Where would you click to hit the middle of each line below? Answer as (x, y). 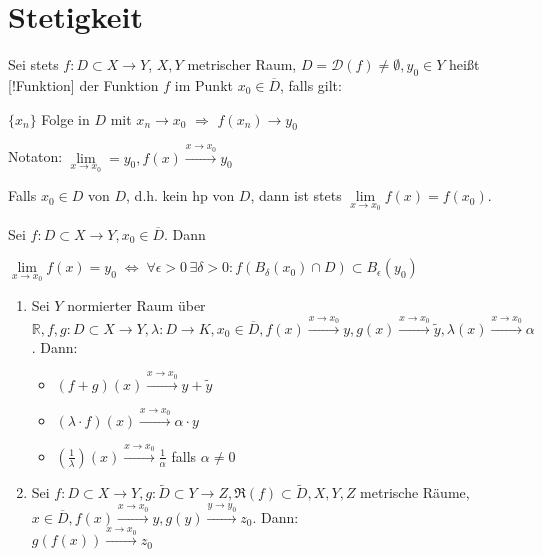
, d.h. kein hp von (180, 195)
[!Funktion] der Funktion (83, 84)
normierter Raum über (136, 304)
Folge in (65, 118)
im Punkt (203, 84)
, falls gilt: (311, 84)
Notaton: (35, 156)
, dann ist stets (296, 195)
